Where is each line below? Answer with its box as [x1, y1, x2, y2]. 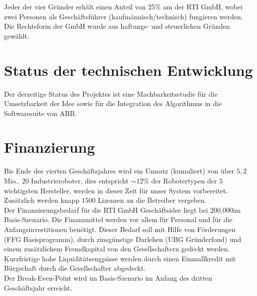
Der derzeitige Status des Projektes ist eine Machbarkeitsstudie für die [4, 88, 218, 99]
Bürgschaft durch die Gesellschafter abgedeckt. [4, 263, 146, 273]
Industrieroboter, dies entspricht [31, 176, 129, 185]
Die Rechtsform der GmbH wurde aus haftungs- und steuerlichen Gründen [4, 21, 230, 31]
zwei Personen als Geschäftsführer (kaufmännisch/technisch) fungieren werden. [4, 11, 243, 21]
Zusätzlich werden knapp [4, 195, 80, 205]
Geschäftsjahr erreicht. [4, 282, 72, 293]
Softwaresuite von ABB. [4, 108, 77, 118]
